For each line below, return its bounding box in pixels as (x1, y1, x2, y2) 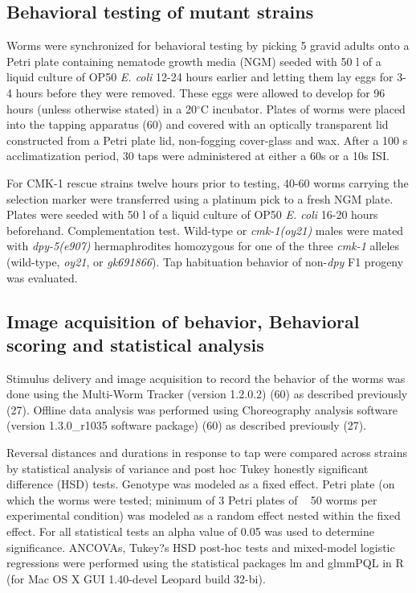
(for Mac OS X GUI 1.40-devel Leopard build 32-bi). (6, 570, 266, 587)
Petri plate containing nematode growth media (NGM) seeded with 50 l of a (6, 52, 381, 69)
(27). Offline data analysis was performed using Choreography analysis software (6, 401, 398, 418)
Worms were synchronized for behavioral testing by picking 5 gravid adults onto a (6, 37, 410, 54)
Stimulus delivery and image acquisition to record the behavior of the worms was (6, 369, 406, 386)
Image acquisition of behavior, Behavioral (6, 308, 360, 333)
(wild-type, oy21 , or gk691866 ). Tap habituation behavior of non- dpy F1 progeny (6, 253, 404, 270)
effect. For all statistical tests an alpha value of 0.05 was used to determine (6, 523, 375, 540)
